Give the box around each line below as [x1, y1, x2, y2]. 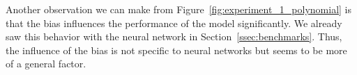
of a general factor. [6, 56, 86, 71]
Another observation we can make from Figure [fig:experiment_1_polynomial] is [6, 2, 352, 16]
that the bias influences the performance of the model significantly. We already [6, 15, 342, 30]
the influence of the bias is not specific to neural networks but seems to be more [6, 42, 347, 57]
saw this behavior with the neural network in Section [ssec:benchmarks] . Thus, [6, 29, 342, 44]
